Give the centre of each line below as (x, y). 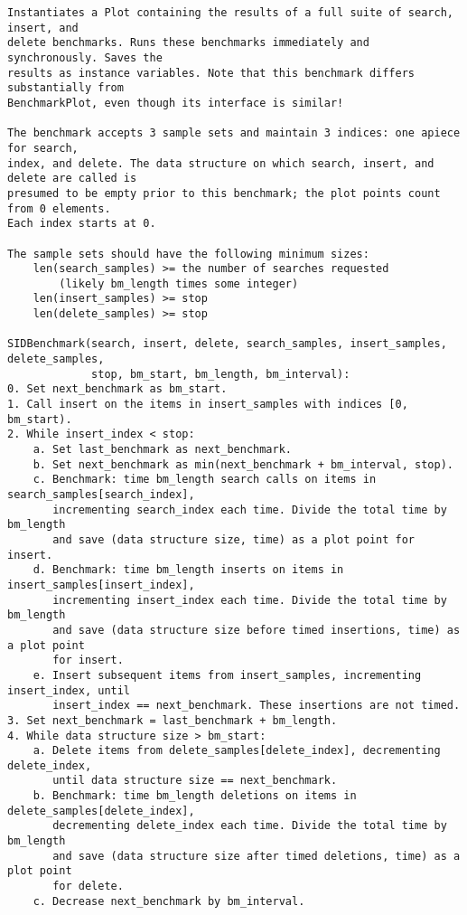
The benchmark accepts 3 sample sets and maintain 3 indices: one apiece (234, 133)
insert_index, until (69, 690)
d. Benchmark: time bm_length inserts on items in (188, 570)
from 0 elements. (59, 208)
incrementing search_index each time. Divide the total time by (250, 509)
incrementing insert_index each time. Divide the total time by (250, 600)
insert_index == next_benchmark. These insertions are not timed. (257, 706)
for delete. (88, 887)
